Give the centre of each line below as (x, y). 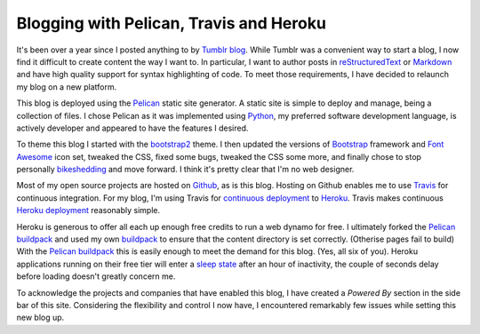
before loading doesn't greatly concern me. (96, 276)
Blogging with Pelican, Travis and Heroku (171, 23)
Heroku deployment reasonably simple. (88, 211)
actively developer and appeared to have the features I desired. (132, 128)
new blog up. (40, 318)
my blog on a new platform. (67, 87)
